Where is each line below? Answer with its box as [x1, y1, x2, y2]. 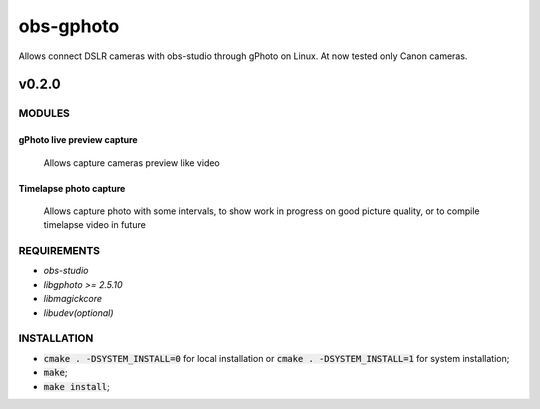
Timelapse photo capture [18, 182, 126, 194]
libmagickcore [43, 293, 103, 305]
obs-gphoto [18, 15, 120, 37]
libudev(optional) [43, 306, 114, 319]
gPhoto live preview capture [18, 134, 139, 146]
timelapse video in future [43, 219, 147, 231]
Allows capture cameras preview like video [43, 156, 220, 169]
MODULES [18, 106, 70, 120]
